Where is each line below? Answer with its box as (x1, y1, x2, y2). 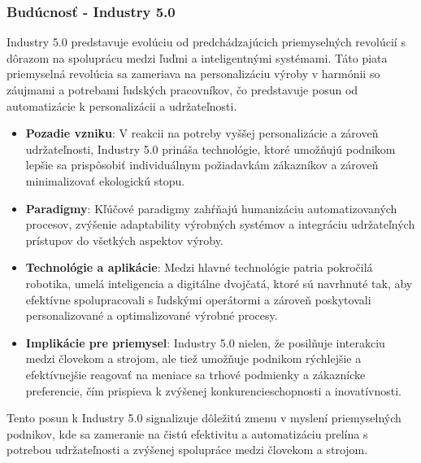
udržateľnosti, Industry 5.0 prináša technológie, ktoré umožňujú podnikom (25, 140, 396, 157)
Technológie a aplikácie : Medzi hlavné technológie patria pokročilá (25, 259, 373, 276)
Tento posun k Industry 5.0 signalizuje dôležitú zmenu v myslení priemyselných (7, 409, 401, 426)
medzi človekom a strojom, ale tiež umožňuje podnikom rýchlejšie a (25, 350, 362, 367)
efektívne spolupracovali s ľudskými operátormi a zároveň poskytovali (25, 290, 371, 308)
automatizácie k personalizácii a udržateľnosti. (7, 97, 237, 114)
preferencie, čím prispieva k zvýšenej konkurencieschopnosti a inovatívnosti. (25, 382, 401, 399)
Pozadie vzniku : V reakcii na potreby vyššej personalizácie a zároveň (25, 124, 379, 142)
